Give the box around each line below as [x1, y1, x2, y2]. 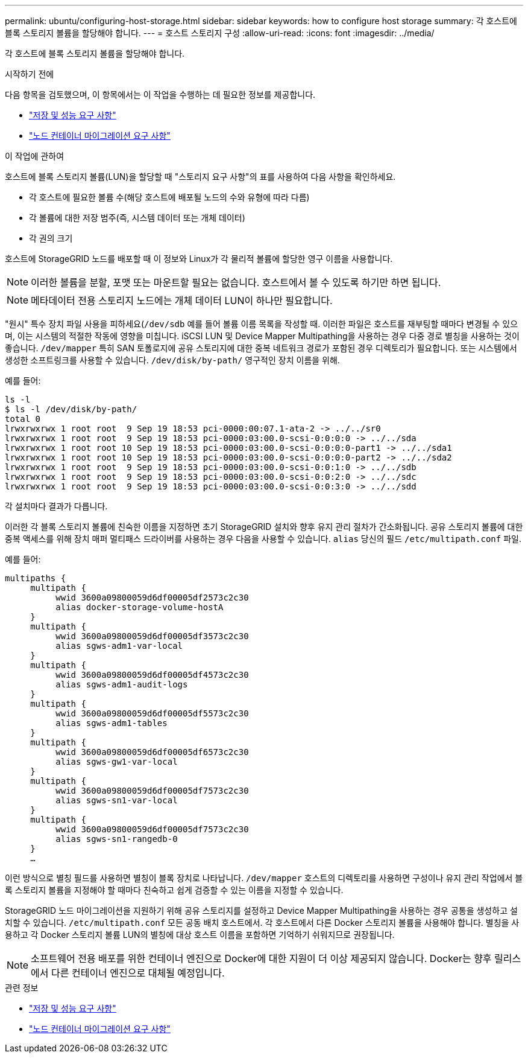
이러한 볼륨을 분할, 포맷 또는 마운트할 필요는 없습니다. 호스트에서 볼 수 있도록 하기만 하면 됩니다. [31, 276, 441, 288]
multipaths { [5, 573, 66, 583]
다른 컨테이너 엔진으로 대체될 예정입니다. [51, 967, 225, 979]
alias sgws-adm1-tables [55, 718, 168, 728]
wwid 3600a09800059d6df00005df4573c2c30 [55, 670, 249, 680]
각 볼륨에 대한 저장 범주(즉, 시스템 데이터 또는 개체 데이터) [29, 212, 245, 223]
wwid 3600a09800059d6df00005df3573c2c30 [55, 631, 249, 641]
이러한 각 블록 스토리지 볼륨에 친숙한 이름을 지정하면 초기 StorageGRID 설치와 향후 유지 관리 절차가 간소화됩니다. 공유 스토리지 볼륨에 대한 [5, 521, 523, 532]
